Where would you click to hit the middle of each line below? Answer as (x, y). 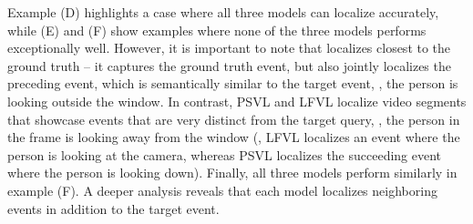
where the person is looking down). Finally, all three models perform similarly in (232, 173)
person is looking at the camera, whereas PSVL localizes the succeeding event (225, 154)
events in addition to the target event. (113, 208)
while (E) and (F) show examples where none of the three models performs (217, 30)
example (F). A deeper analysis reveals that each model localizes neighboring (222, 190)
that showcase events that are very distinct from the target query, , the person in (234, 119)
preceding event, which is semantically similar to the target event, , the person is (233, 83)
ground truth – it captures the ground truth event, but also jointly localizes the (229, 65)
